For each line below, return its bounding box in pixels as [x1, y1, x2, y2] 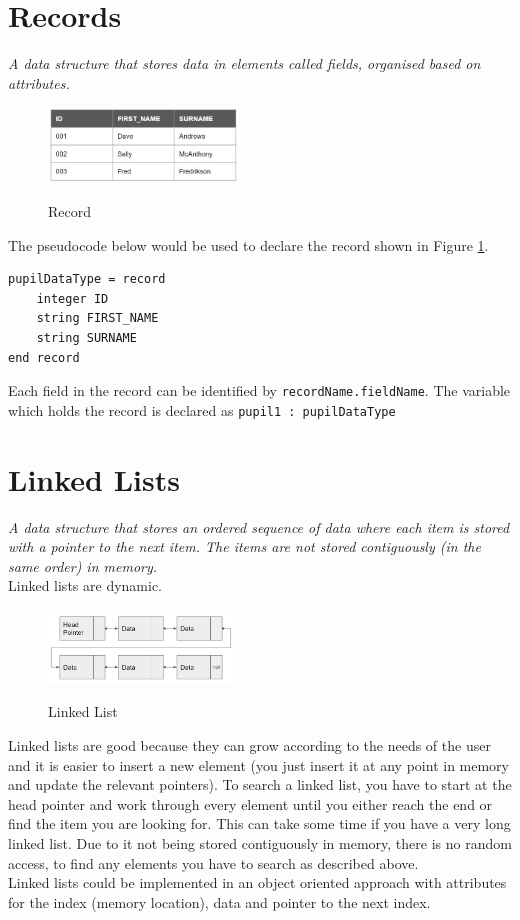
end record [8, 350, 80, 365]
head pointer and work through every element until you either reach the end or [8, 793, 493, 814]
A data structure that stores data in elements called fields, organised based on [8, 53, 481, 74]
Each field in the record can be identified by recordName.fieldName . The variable [8, 380, 511, 401]
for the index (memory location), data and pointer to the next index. [8, 891, 431, 912]
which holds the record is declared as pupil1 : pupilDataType [8, 399, 396, 420]
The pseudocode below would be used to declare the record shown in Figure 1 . [8, 234, 489, 255]
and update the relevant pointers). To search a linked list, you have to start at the [8, 774, 512, 795]
